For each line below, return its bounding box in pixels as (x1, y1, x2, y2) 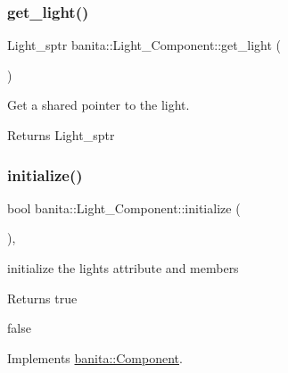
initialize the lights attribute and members (7, 259, 239, 277)
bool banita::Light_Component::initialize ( (7, 198, 241, 217)
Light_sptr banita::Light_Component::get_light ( (7, 36, 282, 54)
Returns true (7, 288, 78, 307)
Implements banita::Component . (7, 348, 183, 367)
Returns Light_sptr (7, 126, 115, 144)
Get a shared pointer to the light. (7, 95, 190, 114)
